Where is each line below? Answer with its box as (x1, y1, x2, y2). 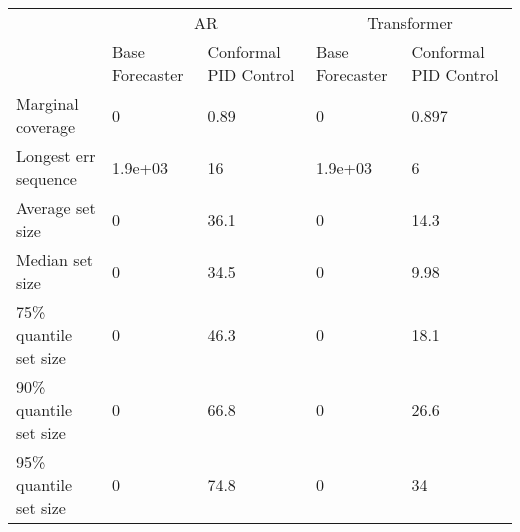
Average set (16, 196, 96, 219)
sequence (16, 167, 77, 190)
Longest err (16, 144, 96, 167)
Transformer (367, 11, 453, 34)
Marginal (16, 92, 79, 115)
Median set (16, 248, 93, 271)
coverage (16, 115, 76, 138)
